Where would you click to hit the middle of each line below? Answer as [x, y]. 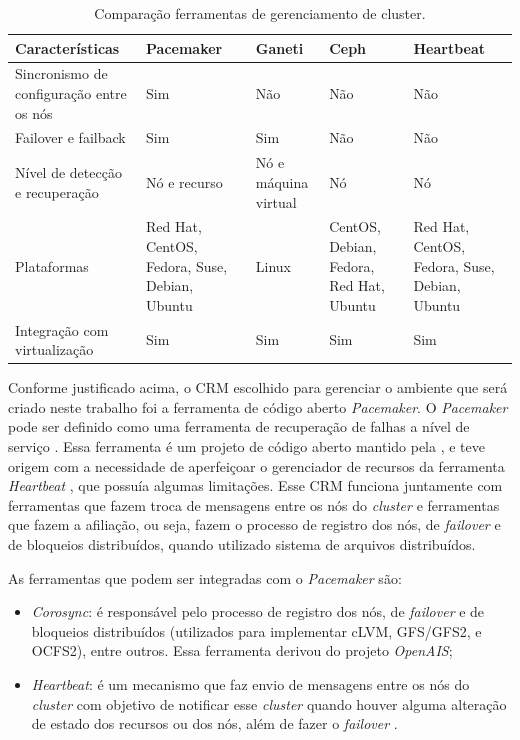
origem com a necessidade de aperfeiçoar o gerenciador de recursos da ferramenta [256, 465]
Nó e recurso [184, 181]
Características [67, 47]
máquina [282, 181]
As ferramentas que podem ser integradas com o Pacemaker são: [205, 577]
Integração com [62, 329]
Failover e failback [70, 137]
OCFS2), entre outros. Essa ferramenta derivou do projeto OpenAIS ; [242, 650]
